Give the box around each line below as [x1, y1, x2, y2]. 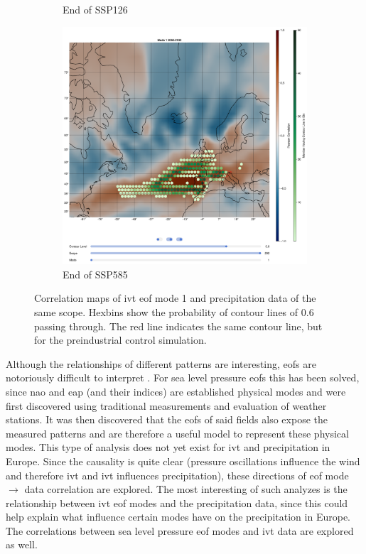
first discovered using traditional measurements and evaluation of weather [6, 398, 327, 413]
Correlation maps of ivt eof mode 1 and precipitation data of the [34, 290, 316, 305]
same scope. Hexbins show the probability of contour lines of [34, 304, 298, 319]
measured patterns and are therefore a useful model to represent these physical [6, 425, 349, 440]
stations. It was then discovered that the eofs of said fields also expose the [6, 412, 328, 427]
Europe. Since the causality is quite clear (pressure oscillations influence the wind [6, 453, 360, 468]
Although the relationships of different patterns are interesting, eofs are [6, 356, 316, 371]
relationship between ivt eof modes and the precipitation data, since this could [6, 495, 348, 510]
